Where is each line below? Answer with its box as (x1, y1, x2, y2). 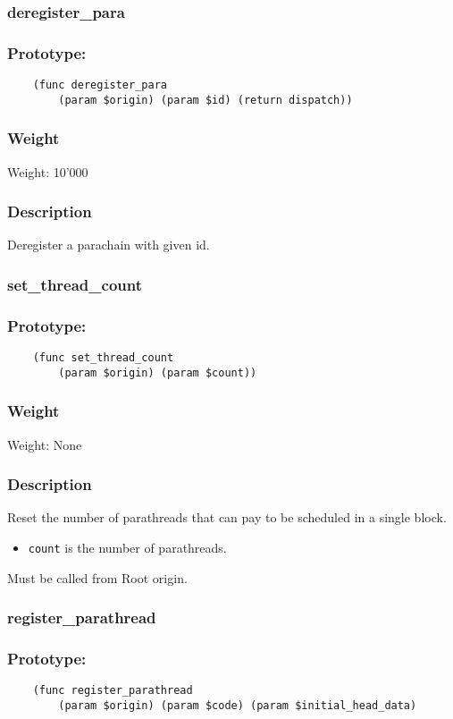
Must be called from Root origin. (7, 568, 188, 587)
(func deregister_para (32, 79, 167, 92)
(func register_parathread (32, 684, 193, 698)
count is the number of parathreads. (28, 538, 227, 556)
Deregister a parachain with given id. (7, 235, 210, 254)
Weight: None (7, 435, 82, 453)
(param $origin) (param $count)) (58, 366, 257, 379)
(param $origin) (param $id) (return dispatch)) (58, 93, 353, 106)
